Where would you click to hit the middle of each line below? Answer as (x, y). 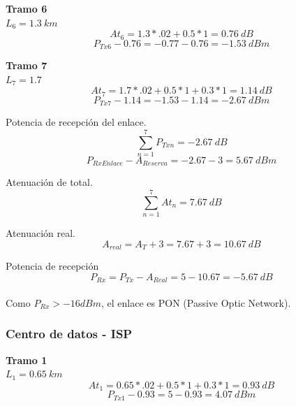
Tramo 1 (27, 360)
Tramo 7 (27, 65)
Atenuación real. (40, 233)
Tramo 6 (27, 8)
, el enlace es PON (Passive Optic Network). (196, 302)
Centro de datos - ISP (69, 334)
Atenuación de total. (49, 182)
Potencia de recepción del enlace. (76, 122)
